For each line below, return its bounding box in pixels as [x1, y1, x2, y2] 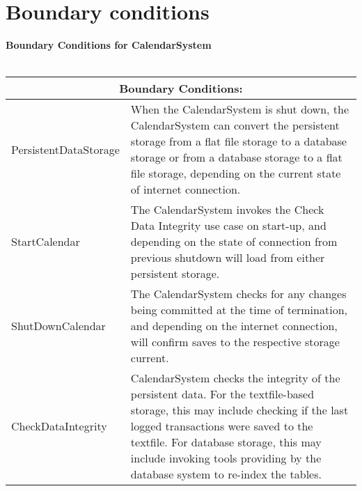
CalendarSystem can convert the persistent [130, 117, 340, 134]
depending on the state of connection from [130, 233, 338, 250]
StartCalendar [11, 233, 80, 250]
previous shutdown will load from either [130, 249, 325, 266]
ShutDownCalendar [11, 318, 106, 334]
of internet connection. [130, 181, 241, 198]
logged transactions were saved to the [130, 418, 313, 435]
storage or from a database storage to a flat [130, 149, 343, 166]
